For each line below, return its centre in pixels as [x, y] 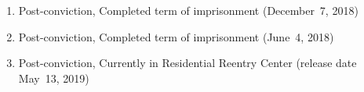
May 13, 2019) [54, 78]
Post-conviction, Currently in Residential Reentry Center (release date [187, 63]
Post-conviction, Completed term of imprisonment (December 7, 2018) [188, 10]
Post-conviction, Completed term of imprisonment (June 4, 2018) [176, 36]
